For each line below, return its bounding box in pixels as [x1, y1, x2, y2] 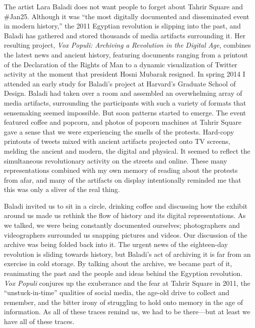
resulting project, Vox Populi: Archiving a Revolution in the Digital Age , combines [4, 40, 251, 50]
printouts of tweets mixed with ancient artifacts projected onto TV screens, [4, 136, 230, 146]
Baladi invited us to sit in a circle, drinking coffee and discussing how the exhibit [4, 200, 248, 211]
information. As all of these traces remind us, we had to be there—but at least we [4, 306, 251, 317]
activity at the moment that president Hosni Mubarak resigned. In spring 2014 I [4, 69, 246, 79]
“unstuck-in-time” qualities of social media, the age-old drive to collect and [4, 287, 229, 298]
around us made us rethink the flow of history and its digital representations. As [4, 210, 246, 220]
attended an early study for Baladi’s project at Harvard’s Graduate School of [4, 78, 236, 88]
